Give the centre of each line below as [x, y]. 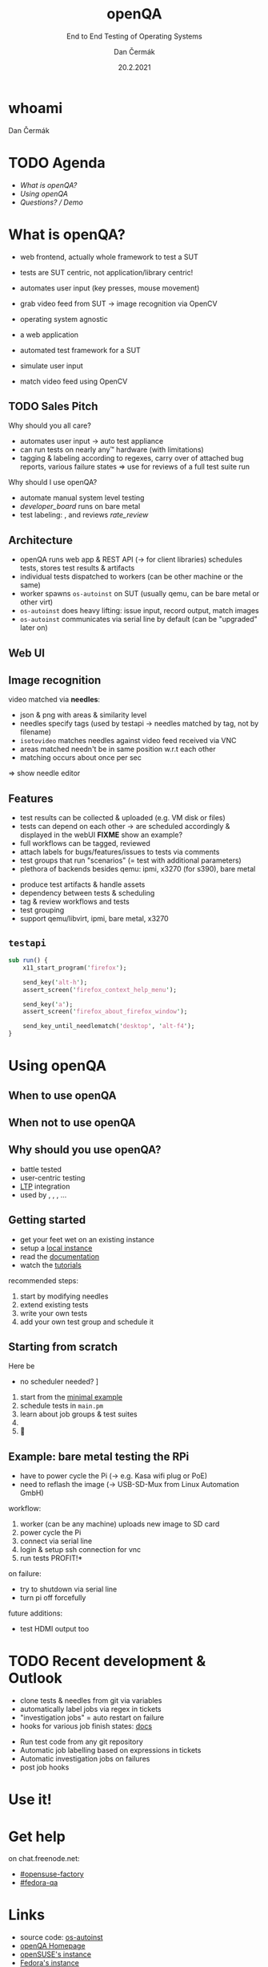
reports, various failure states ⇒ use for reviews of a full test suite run [135, 467]
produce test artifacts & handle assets [82, 884]
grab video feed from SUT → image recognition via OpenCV [118, 303]
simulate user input [52, 365]
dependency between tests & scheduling [87, 893]
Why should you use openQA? [85, 1150]
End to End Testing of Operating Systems [134, 36]
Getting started [47, 1220]
